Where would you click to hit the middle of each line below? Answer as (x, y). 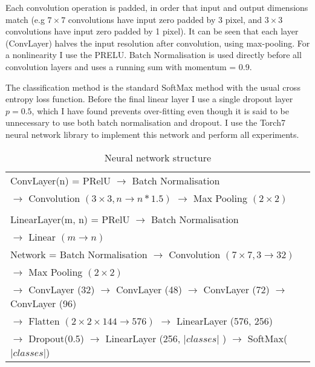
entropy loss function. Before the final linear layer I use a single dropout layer (149, 99)
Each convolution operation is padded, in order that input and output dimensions (157, 7)
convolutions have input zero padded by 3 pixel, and (165, 19)
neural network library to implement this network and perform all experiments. (152, 134)
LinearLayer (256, (143, 338)
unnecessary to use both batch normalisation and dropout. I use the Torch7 (145, 122)
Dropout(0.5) (57, 338)
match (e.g (25, 19)
